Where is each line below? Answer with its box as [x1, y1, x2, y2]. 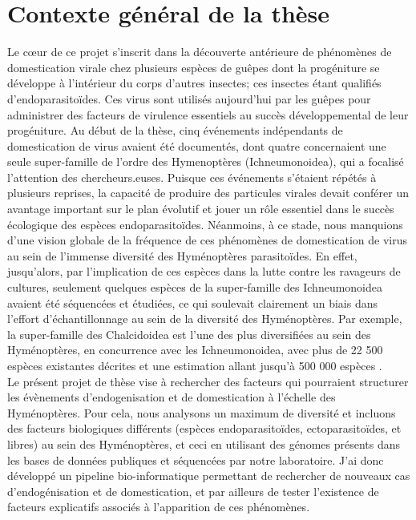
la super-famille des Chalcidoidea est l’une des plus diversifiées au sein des [7, 325, 371, 342]
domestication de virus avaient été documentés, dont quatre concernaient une [7, 137, 386, 154]
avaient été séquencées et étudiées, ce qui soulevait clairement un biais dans [7, 294, 378, 311]
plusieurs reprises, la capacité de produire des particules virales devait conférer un [7, 184, 410, 201]
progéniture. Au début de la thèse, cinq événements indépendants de [7, 122, 343, 139]
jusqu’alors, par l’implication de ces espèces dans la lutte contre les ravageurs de [7, 263, 401, 280]
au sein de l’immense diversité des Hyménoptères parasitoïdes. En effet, [7, 247, 357, 264]
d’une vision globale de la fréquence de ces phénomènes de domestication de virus [7, 232, 407, 248]
